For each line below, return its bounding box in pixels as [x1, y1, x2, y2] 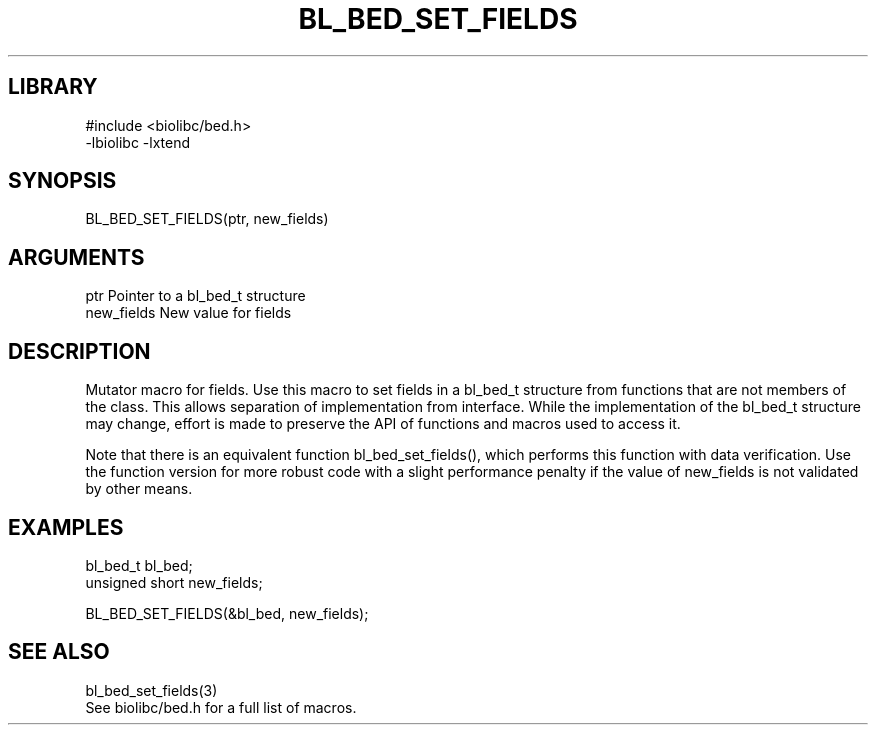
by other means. [85, 480, 193, 498]
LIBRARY [8, 74, 98, 100]
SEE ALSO [8, 639, 110, 665]
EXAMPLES [8, 514, 124, 540]
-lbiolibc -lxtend [85, 133, 191, 151]
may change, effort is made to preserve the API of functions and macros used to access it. [85, 415, 681, 433]
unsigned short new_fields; [85, 573, 263, 591]
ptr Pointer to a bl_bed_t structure [85, 287, 306, 305]
